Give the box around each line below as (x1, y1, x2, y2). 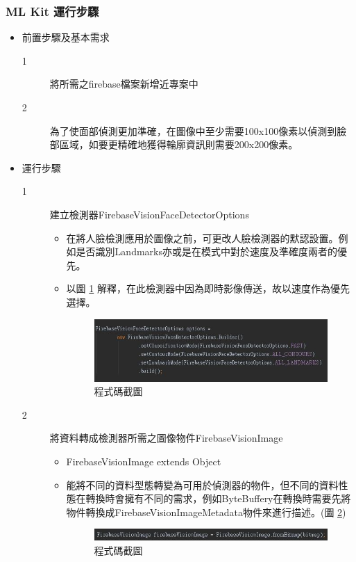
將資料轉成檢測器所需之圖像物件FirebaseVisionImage (49, 431, 283, 445)
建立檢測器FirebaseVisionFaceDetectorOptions (49, 207, 249, 221)
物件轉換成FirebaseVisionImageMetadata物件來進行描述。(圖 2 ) (66, 504, 346, 519)
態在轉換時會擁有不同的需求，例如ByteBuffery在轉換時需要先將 (66, 491, 351, 506)
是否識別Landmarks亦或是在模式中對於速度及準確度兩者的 (76, 244, 337, 259)
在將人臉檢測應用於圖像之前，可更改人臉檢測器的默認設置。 (66, 230, 339, 245)
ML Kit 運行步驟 (6, 2, 99, 19)
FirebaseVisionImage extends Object (66, 453, 221, 468)
